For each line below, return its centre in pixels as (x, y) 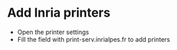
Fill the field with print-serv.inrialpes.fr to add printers (94, 39)
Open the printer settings (53, 32)
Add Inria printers (59, 13)
